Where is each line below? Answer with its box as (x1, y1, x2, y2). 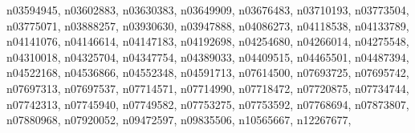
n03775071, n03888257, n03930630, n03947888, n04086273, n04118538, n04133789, (6, 17, 409, 34)
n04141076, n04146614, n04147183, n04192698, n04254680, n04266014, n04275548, (6, 33, 409, 50)
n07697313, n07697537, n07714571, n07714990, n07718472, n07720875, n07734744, (6, 79, 409, 96)
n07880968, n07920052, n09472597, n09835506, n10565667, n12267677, (6, 111, 352, 128)
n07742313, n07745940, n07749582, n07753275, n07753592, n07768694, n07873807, (6, 95, 409, 112)
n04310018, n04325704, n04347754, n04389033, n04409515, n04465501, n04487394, (6, 48, 409, 65)
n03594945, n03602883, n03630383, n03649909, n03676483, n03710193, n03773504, (6, 2, 409, 18)
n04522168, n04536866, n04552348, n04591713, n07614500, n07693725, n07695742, (6, 64, 409, 81)
